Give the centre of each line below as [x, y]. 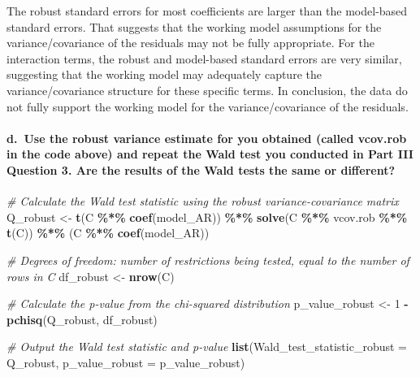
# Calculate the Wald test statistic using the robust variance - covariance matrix [203, 201]
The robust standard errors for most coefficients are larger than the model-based [207, 11]
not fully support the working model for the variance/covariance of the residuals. [208, 106]
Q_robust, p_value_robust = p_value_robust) [126, 362]
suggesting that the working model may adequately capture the [164, 74]
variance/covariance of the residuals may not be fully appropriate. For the [191, 43]
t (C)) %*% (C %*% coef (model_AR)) [108, 233]
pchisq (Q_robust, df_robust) [82, 319]
